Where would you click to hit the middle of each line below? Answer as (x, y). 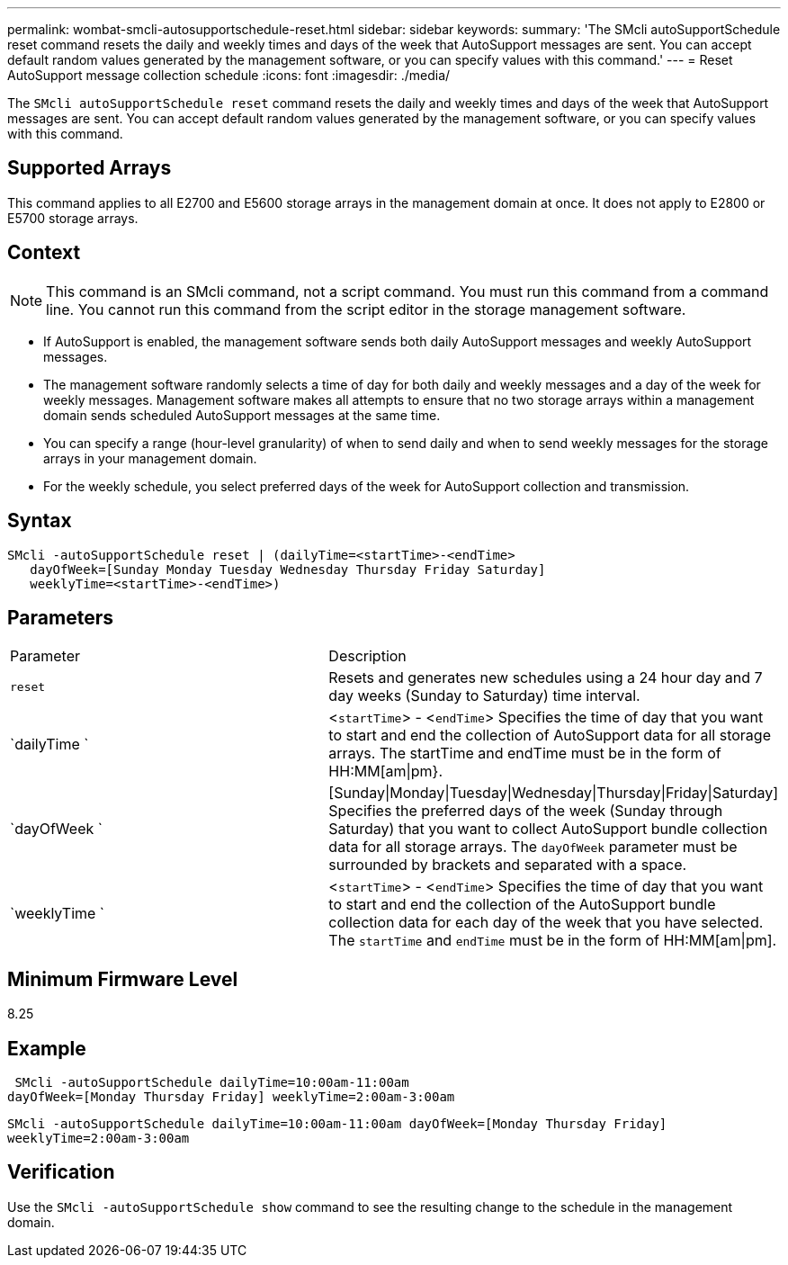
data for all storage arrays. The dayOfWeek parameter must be (533, 847)
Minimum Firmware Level (123, 979)
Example (47, 1048)
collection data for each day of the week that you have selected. (546, 923)
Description (367, 656)
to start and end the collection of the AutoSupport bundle (522, 905)
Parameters (60, 617)
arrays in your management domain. (150, 458)
